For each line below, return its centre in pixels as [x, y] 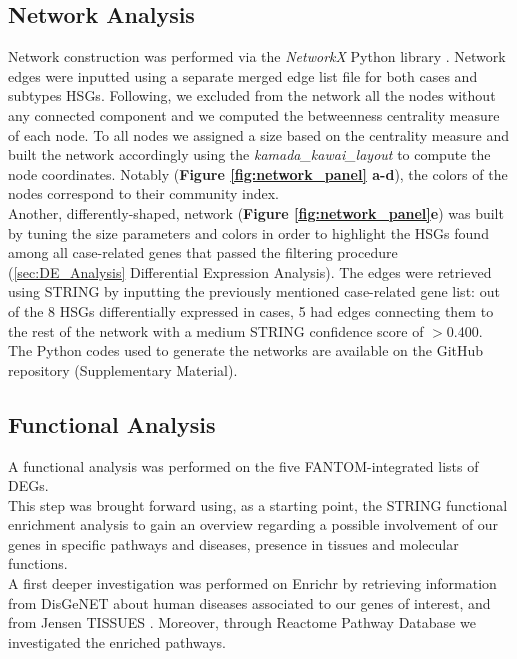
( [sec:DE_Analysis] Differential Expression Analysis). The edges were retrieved [250, 271]
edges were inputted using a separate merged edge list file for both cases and [243, 75]
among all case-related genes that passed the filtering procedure [203, 252]
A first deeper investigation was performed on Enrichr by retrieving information [252, 583]
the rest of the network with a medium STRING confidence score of [216, 330]
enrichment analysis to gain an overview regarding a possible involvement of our [253, 524]
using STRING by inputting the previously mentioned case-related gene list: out [254, 291]
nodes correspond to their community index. [143, 193]
